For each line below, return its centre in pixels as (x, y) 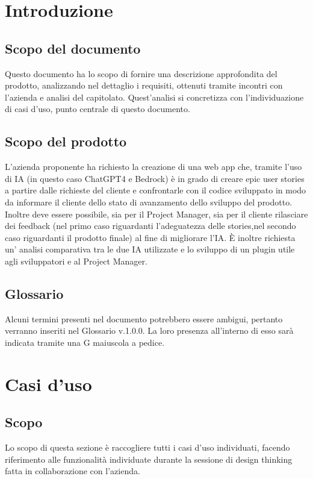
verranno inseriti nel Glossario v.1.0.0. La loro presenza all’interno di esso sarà (149, 330)
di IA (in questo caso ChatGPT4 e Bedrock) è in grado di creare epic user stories (155, 178)
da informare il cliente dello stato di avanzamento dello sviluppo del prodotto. (149, 202)
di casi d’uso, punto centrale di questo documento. (98, 109)
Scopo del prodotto (66, 141)
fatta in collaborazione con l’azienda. (73, 471)
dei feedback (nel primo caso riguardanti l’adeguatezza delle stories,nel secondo (150, 226)
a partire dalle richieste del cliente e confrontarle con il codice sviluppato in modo (156, 190)
